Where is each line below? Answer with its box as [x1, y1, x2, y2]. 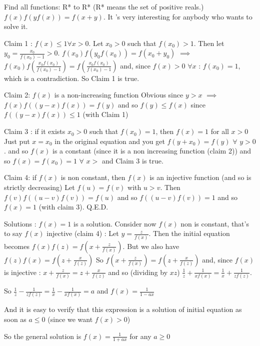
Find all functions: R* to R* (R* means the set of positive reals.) [4, 1, 204, 11]
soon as [4, 313, 26, 324]
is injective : [4, 266, 41, 277]
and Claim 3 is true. [101, 155, 163, 165]
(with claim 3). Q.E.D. [38, 201, 108, 212]
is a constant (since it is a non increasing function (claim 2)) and [52, 145, 251, 156]
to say [4, 228, 22, 238]
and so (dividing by [108, 266, 168, 277]
